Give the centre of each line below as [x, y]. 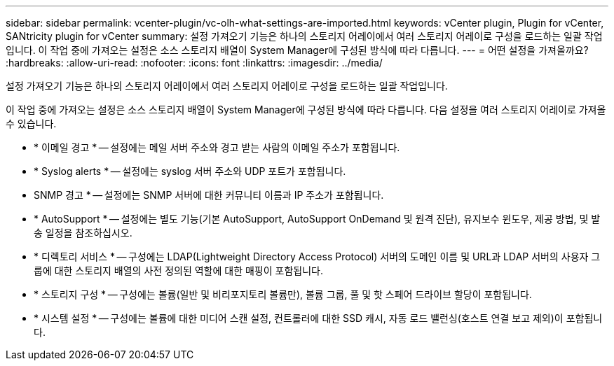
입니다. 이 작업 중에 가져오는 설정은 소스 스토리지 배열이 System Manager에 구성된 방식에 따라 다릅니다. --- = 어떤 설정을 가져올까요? [297, 50]
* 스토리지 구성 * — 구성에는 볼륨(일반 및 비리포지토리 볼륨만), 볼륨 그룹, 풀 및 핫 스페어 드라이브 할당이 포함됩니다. [283, 294]
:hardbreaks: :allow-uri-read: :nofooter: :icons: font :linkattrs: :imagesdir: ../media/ [194, 63]
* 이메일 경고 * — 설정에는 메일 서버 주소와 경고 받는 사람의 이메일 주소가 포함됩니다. [217, 147]
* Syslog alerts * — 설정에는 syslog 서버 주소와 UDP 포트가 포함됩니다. [190, 171]
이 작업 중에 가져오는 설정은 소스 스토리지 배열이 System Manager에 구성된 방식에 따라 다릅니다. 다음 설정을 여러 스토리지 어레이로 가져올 [306, 110]
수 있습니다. [31, 124]
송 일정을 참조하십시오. [83, 233]
